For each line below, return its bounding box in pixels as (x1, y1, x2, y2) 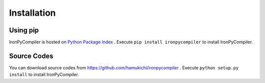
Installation (9, 7, 56, 18)
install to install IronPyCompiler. (9, 72, 79, 78)
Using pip (9, 26, 39, 34)
